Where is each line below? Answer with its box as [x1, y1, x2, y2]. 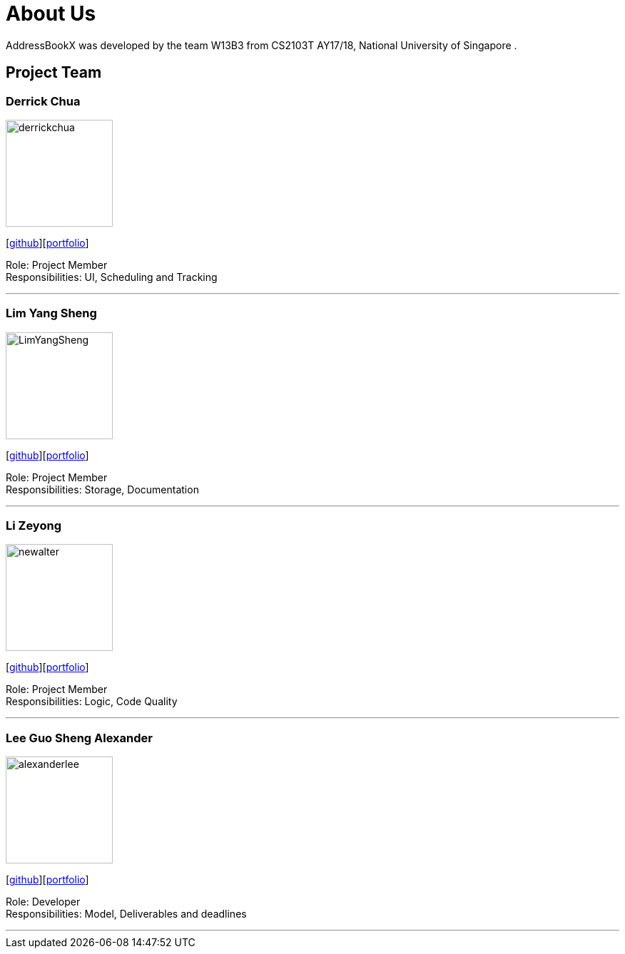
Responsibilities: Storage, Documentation [6, 483, 199, 496]
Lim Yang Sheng [6, 306, 97, 321]
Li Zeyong [6, 518, 61, 533]
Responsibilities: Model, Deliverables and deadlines [6, 908, 247, 920]
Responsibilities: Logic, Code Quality [6, 695, 178, 708]
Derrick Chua [6, 93, 81, 108]
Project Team [6, 63, 102, 82]
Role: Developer [6, 896, 81, 908]
